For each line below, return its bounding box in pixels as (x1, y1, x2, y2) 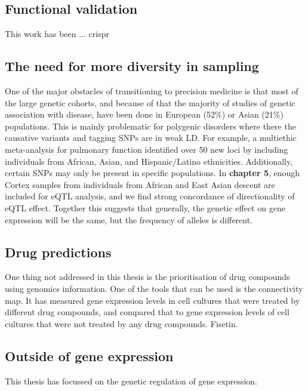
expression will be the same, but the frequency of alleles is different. (5, 213, 253, 226)
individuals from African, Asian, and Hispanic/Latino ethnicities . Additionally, (5, 155, 293, 167)
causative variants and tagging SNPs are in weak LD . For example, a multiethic (5, 131, 297, 144)
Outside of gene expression (5, 346, 174, 365)
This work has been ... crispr (5, 27, 109, 40)
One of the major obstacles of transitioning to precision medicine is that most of (5, 85, 298, 97)
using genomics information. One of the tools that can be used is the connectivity (5, 282, 303, 294)
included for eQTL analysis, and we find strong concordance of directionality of (5, 190, 295, 202)
